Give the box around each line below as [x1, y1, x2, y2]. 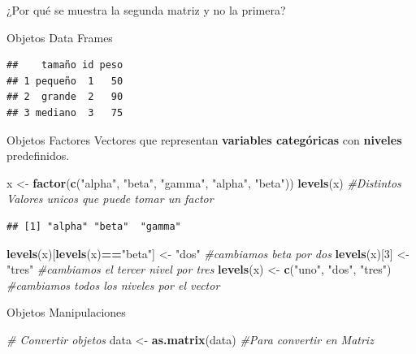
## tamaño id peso [6, 59, 123, 71]
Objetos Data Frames [6, 28, 113, 45]
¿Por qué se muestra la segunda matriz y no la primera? [6, 2, 286, 18]
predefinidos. [6, 147, 70, 164]
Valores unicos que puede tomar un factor [6, 190, 214, 207]
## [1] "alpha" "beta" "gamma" [6, 220, 181, 232]
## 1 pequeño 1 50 [6, 75, 123, 87]
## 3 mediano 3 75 [6, 106, 123, 119]
